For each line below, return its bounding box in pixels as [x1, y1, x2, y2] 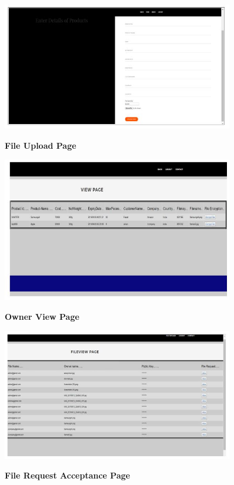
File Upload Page [5, 139, 76, 151]
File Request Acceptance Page [5, 469, 131, 481]
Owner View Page [5, 310, 79, 322]
